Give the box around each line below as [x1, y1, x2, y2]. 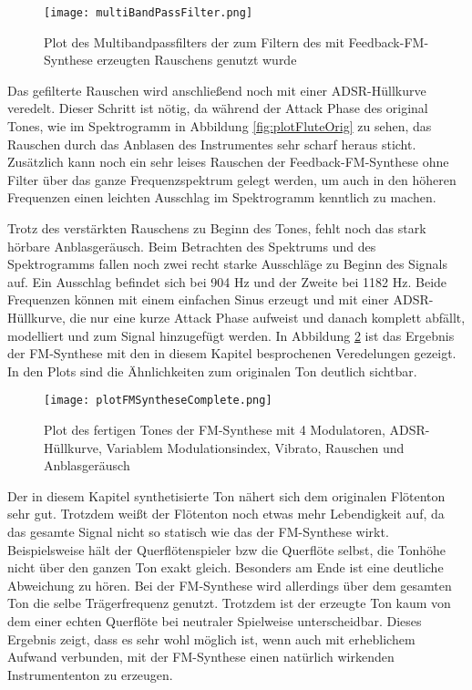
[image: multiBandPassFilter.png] [44, 6, 253, 19]
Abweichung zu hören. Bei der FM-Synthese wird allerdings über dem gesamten [7, 575, 452, 594]
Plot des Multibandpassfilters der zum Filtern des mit [44, 32, 344, 51]
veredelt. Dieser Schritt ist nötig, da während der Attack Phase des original [7, 98, 428, 118]
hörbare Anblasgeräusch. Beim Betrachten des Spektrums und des [7, 236, 376, 255]
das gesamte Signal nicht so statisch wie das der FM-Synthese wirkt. [7, 521, 389, 541]
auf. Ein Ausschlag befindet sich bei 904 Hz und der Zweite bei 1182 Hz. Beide [7, 272, 447, 291]
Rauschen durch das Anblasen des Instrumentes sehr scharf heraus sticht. [7, 134, 416, 153]
